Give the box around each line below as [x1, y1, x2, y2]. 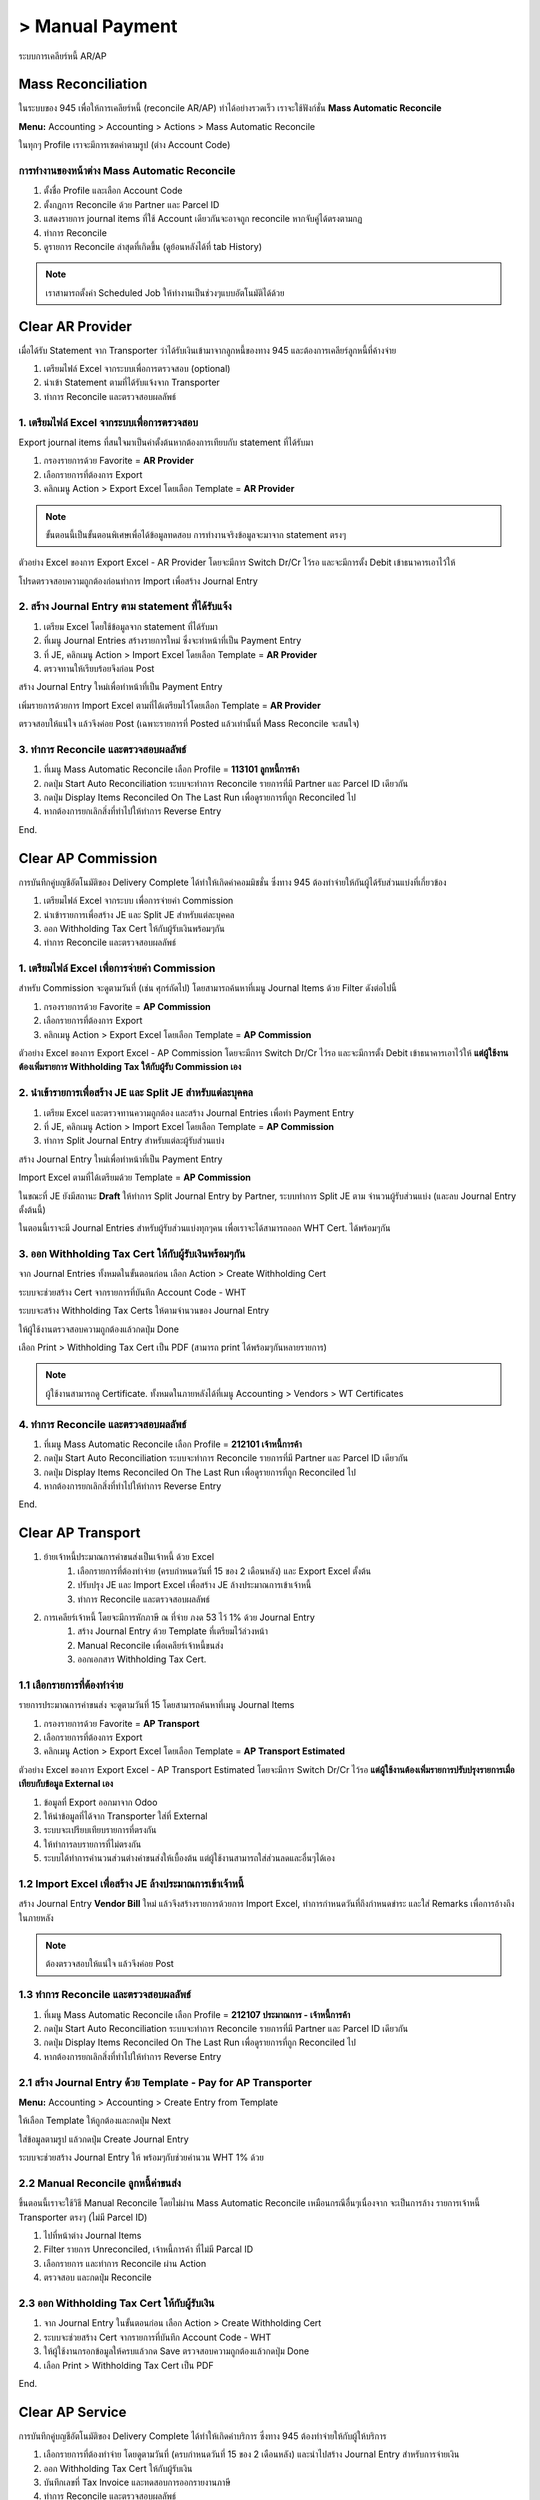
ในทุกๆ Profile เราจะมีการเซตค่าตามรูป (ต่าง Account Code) [18, 139, 231, 151]
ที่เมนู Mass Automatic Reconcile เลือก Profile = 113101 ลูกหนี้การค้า [43, 763, 300, 775]
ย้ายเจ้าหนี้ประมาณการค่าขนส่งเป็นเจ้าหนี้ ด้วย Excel [43, 1551, 215, 1563]
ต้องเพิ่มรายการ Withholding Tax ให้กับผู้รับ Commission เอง [18, 1061, 242, 1073]
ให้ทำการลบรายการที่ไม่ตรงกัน [43, 1838, 142, 1850]
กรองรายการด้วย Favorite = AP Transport [43, 1717, 200, 1729]
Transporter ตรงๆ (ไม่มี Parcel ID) [18, 2211, 148, 2223]
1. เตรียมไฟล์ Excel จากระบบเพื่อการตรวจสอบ [18, 415, 199, 429]
